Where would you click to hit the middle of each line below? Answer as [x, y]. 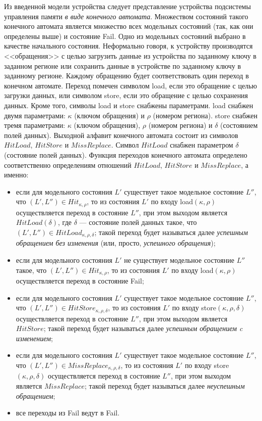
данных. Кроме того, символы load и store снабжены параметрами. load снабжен [129, 105]
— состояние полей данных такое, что [138, 222]
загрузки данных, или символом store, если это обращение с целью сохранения [126, 95]
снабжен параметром [202, 145]
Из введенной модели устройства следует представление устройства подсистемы [127, 6]
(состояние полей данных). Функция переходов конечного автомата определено [126, 154]
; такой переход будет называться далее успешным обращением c [143, 328]
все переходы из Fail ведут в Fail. [68, 413]
